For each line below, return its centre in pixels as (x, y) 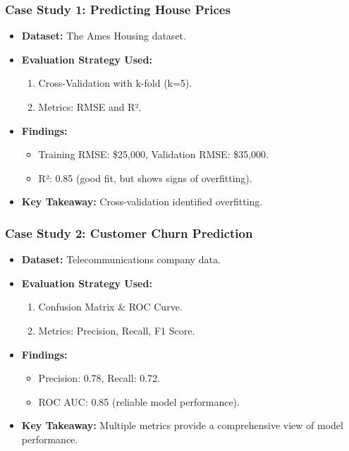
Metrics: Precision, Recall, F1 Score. (117, 330)
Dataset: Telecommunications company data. (121, 259)
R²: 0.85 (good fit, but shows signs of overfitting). (145, 178)
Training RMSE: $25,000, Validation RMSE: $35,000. (153, 154)
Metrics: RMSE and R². (90, 107)
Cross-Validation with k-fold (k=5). (115, 83)
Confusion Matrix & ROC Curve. (110, 307)
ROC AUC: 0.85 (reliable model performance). (139, 401)
